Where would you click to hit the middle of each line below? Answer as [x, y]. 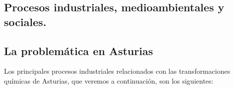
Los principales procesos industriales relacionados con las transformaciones [117, 71]
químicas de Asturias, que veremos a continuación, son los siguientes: [109, 80]
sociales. [25, 21]
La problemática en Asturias [79, 50]
